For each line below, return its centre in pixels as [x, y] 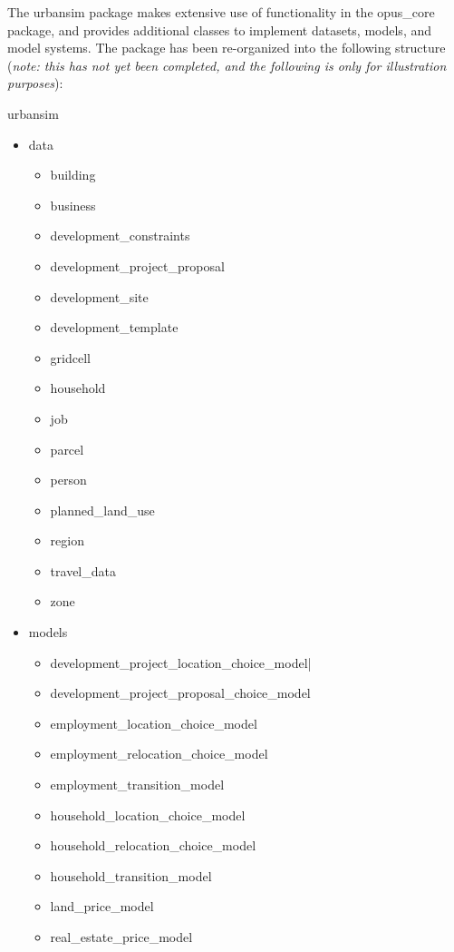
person [68, 480]
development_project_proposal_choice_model [180, 693]
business [73, 205]
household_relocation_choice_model [153, 845]
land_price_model [102, 906]
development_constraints [120, 236]
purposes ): [35, 83]
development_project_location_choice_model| [181, 662]
